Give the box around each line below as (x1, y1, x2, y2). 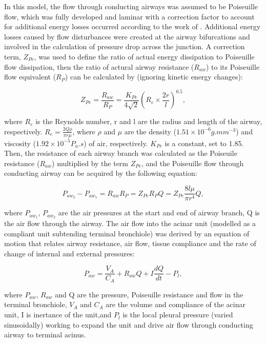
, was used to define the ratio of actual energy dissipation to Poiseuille (34, 51, 255, 62)
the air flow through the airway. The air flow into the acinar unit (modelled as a (4, 217, 256, 228)
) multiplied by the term (52, 157, 129, 168)
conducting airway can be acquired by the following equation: (4, 168, 197, 178)
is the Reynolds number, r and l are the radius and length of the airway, (35, 116, 262, 127)
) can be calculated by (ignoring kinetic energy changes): (65, 71, 243, 82)
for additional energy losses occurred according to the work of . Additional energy (4, 21, 261, 32)
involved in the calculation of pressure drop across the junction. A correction (4, 41, 245, 52)
